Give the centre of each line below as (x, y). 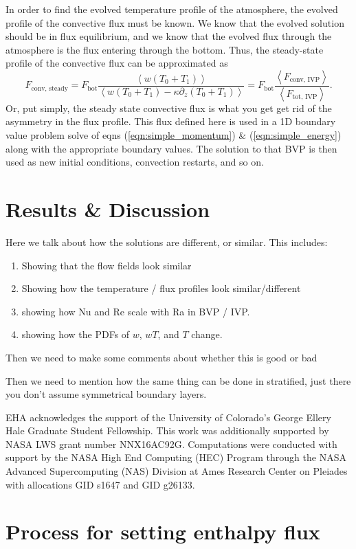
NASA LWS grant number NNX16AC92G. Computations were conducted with (171, 444)
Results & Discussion (108, 209)
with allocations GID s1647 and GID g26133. (100, 484)
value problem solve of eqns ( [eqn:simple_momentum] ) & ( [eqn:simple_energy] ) (174, 135)
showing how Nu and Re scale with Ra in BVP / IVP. (136, 311)
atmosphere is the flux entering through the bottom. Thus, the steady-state (165, 49)
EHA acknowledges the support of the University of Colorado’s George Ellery (168, 417)
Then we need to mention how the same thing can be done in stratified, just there (178, 380)
